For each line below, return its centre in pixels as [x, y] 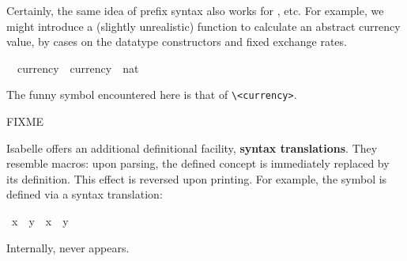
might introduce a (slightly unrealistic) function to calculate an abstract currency [203, 26]
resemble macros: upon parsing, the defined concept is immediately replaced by [198, 163]
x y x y [40, 221]
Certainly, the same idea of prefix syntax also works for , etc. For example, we [195, 10]
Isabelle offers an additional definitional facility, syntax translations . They [192, 148]
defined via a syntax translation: [85, 194]
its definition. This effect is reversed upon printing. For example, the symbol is [197, 178]
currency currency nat [78, 68]
